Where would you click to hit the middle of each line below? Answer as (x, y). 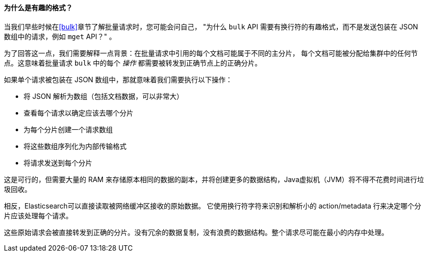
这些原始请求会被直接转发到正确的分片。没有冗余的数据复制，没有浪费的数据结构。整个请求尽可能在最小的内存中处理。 (196, 232)
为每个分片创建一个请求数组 (68, 129)
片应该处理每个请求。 (38, 215)
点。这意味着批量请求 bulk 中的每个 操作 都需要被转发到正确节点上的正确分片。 (133, 63)
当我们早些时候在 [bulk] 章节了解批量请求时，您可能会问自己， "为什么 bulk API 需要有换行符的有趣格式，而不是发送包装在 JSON (211, 26)
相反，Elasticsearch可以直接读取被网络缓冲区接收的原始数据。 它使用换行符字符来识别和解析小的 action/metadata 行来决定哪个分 (213, 206)
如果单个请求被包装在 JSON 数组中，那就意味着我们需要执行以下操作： (118, 79)
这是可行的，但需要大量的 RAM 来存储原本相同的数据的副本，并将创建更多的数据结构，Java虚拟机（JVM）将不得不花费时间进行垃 (214, 179)
